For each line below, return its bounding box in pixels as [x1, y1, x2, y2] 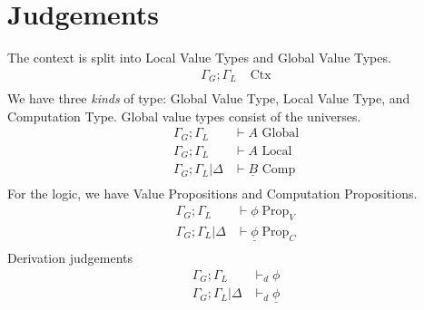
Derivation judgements [7, 248, 133, 267]
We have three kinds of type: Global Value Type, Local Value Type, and [7, 89, 410, 108]
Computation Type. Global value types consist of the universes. [7, 106, 361, 125]
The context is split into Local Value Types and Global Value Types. [7, 48, 391, 67]
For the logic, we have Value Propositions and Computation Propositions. [7, 184, 418, 203]
